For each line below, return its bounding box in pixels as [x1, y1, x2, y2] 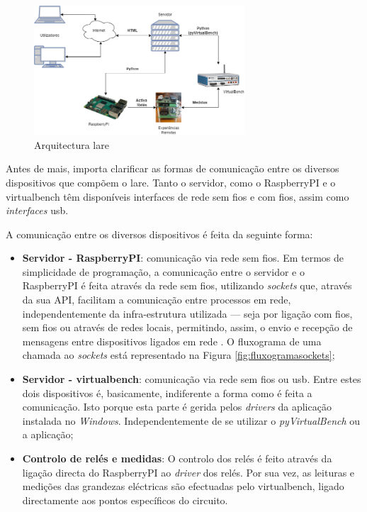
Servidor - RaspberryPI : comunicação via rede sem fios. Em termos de [22, 250, 344, 265]
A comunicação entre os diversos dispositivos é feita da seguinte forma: [6, 226, 313, 241]
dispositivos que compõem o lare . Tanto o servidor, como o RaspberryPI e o [6, 174, 336, 189]
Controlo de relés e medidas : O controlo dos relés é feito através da [22, 451, 332, 466]
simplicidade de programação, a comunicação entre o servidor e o [22, 264, 305, 279]
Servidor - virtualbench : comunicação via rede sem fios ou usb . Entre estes [22, 372, 361, 386]
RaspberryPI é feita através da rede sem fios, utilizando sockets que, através [22, 278, 352, 293]
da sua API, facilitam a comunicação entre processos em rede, [22, 292, 291, 307]
